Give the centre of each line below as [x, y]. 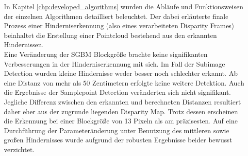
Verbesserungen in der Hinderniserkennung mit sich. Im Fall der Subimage [115, 63]
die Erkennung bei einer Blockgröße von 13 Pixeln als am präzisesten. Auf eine [121, 121]
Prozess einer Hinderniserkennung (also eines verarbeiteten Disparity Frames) [119, 26]
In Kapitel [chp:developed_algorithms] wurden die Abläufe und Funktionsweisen [124, 6]
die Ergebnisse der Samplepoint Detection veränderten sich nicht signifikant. [117, 92]
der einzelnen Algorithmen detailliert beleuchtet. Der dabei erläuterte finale [116, 16]
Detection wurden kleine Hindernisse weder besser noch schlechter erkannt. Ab [121, 73]
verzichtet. [19, 149]
